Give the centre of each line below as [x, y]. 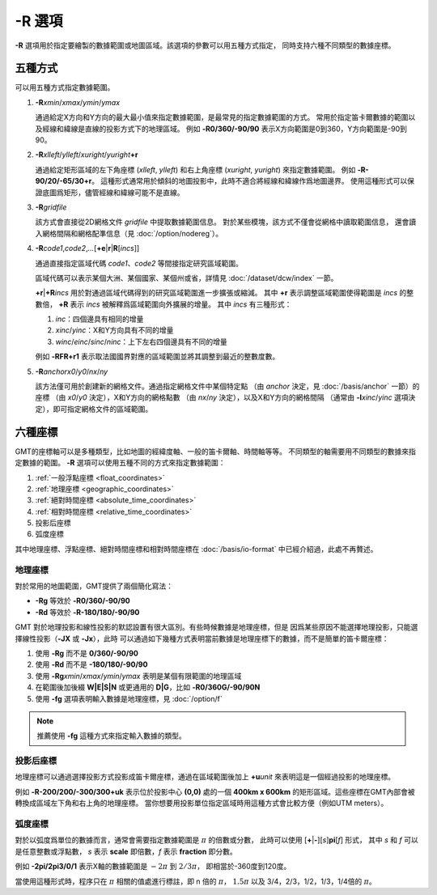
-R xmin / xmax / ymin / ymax [78, 102]
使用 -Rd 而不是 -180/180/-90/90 [91, 664]
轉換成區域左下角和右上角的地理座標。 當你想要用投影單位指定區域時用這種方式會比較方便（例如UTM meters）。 [202, 803]
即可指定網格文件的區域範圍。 [103, 409]
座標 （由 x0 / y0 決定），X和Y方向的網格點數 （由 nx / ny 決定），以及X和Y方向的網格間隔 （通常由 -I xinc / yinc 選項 [222, 397]
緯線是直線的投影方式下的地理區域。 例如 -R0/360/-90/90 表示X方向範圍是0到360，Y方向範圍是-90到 [235, 129]
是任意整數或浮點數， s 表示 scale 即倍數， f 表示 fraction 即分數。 [126, 851]
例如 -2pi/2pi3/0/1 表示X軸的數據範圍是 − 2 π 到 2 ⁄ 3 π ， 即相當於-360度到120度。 [153, 867]
